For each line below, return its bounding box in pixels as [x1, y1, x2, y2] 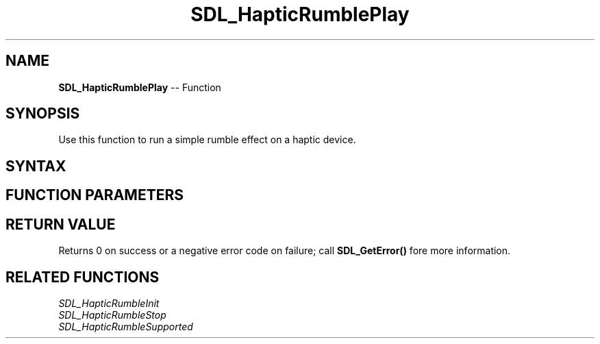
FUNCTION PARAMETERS [5, 186, 184, 204]
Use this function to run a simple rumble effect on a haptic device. [58, 134, 356, 146]
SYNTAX [5, 157, 66, 175]
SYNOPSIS [5, 105, 80, 123]
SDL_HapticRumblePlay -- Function [58, 81, 221, 93]
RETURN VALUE [5, 215, 116, 233]
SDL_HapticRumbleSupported [58, 320, 193, 332]
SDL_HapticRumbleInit [58, 297, 160, 309]
